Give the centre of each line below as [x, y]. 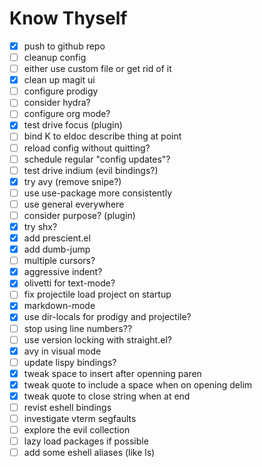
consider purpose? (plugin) [79, 215]
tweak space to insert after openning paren [112, 373]
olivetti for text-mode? [69, 283]
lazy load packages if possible [86, 441]
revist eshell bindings [67, 407]
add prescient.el [57, 238]
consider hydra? [57, 103]
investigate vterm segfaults [80, 418]
